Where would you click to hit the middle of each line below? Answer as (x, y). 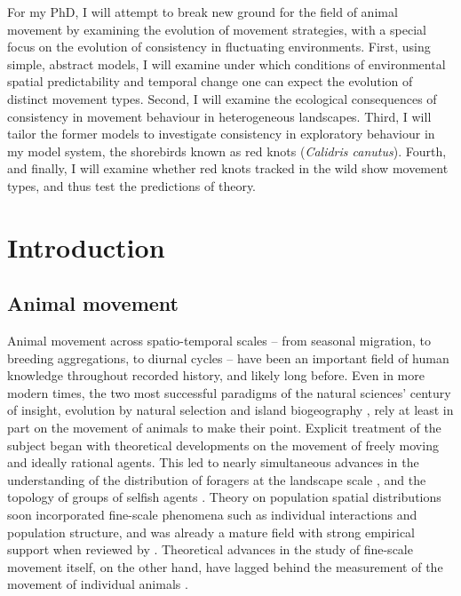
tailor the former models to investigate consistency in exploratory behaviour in (221, 134)
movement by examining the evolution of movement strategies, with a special (217, 29)
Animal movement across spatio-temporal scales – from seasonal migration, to (219, 341)
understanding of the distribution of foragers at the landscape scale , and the (217, 479)
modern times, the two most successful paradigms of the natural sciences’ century (229, 392)
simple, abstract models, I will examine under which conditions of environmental (227, 64)
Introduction (86, 246)
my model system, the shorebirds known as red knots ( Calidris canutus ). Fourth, (227, 151)
